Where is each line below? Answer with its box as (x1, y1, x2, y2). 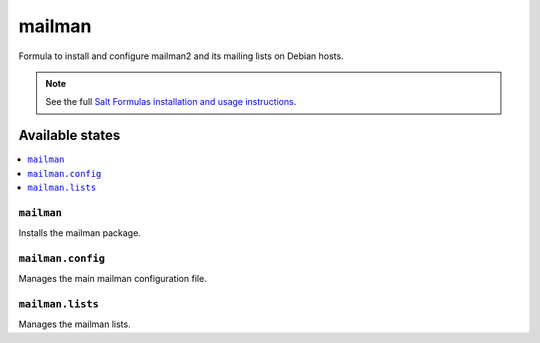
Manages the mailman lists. (18, 318, 131, 330)
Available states (18, 127, 121, 144)
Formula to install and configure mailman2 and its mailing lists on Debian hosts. (18, 50, 344, 62)
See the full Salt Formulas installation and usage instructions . (45, 96, 297, 108)
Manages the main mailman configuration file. (18, 273, 207, 285)
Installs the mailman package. (18, 227, 142, 239)
